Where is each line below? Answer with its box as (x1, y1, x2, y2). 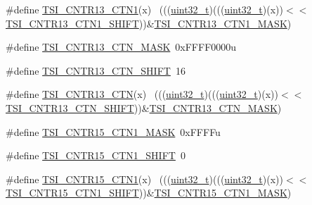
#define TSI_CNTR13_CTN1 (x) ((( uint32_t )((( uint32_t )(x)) (6, 2, 284, 16)
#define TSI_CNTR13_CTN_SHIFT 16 (6, 63, 186, 77)
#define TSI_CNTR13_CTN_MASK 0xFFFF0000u (6, 39, 237, 54)
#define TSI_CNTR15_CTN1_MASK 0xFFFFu (6, 124, 221, 139)
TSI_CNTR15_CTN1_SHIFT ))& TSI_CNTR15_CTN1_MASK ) (6, 185, 292, 200)
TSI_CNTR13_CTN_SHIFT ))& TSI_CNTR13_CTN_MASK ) (6, 100, 282, 115)
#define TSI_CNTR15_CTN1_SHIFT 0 (6, 148, 186, 163)
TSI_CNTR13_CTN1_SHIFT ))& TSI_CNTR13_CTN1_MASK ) (6, 15, 292, 30)
